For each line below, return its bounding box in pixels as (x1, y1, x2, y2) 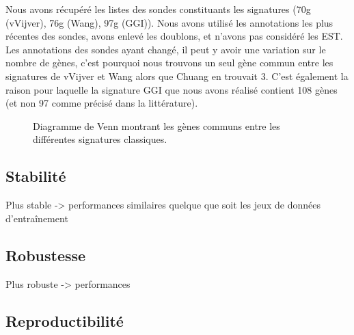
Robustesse (5, 244, 86, 265)
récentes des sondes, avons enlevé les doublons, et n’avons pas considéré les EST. (5, 29, 343, 43)
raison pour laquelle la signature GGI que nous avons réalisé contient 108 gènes (5, 82, 338, 96)
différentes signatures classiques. (33, 132, 167, 146)
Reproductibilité (5, 310, 124, 331)
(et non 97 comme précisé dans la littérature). (5, 96, 198, 110)
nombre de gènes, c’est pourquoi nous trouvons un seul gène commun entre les (5, 55, 333, 70)
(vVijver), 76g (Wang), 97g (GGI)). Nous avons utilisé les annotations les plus (5, 15, 333, 29)
